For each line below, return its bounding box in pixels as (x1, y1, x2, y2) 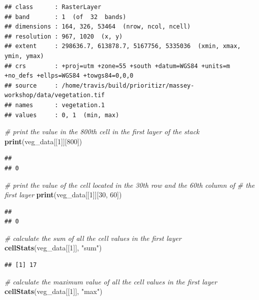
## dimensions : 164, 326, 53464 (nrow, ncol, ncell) (4, 23, 191, 31)
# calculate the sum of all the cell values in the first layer (4, 232, 181, 243)
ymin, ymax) (4, 52, 44, 60)
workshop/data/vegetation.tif (4, 92, 105, 99)
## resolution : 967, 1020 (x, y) (4, 33, 123, 40)
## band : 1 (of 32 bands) (4, 13, 126, 21)
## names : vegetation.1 (4, 101, 105, 109)
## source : (4, 82, 58, 89)
